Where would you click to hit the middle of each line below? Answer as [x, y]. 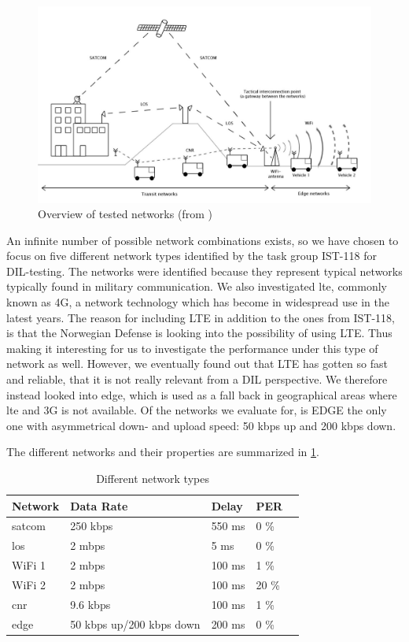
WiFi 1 [29, 565]
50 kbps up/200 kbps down [135, 623]
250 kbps [92, 526]
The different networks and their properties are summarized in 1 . [163, 452]
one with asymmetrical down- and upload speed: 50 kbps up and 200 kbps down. [201, 425]
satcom [29, 526]
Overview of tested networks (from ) [125, 214]
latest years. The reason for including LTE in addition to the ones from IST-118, [201, 317]
